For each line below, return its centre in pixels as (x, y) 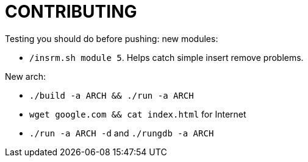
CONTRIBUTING (71, 12)
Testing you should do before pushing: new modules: (112, 38)
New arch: (26, 76)
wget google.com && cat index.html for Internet (138, 114)
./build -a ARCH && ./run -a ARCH (112, 95)
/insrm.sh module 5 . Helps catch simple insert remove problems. (167, 57)
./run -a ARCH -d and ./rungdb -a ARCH (122, 133)
